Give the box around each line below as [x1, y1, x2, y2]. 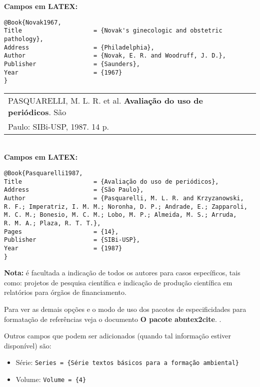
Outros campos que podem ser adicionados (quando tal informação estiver [4, 330, 231, 341]
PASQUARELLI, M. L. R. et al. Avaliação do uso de [8, 94, 203, 106]
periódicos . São [8, 106, 66, 118]
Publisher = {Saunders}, [4, 60, 140, 68]
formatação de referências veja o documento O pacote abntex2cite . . [4, 313, 221, 324]
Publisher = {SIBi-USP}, [4, 236, 140, 244]
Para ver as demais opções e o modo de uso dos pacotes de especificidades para [4, 304, 246, 314]
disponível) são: [4, 340, 51, 350]
